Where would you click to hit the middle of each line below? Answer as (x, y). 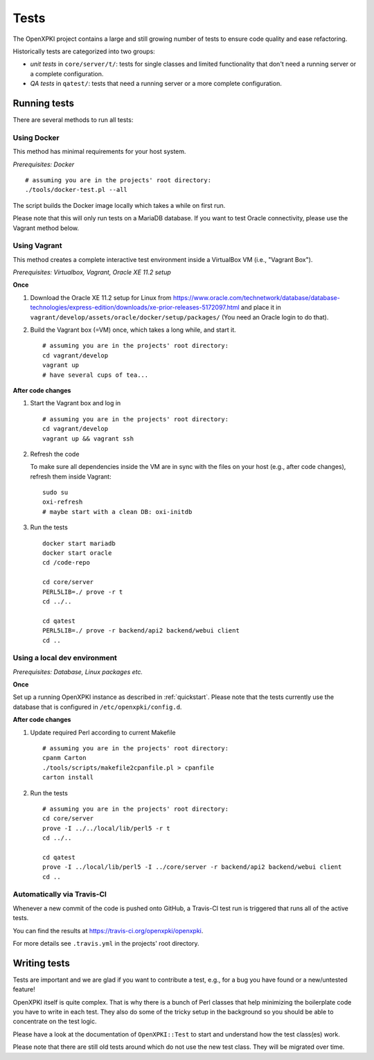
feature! (24, 989)
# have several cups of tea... (96, 375)
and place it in (261, 308)
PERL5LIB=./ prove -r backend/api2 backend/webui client (141, 631)
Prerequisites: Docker (44, 164)
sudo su (55, 493)
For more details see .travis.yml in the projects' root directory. (106, 944)
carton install (68, 777)
